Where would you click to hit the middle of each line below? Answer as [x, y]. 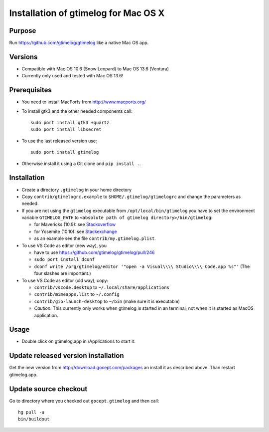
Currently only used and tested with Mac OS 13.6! [72, 76]
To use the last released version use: [59, 141]
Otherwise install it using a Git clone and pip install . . [81, 163]
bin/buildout [34, 419]
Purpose [23, 31]
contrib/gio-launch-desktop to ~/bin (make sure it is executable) [107, 301]
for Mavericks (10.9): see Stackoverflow [75, 224]
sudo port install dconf [64, 260]
